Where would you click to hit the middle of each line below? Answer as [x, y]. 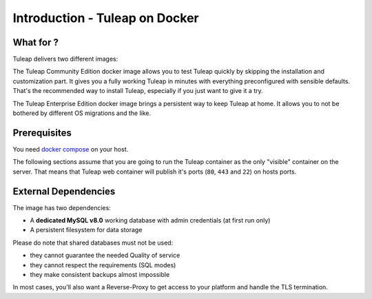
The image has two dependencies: [62, 207]
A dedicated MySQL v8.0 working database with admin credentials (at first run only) [150, 220]
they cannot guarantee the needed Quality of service [105, 256]
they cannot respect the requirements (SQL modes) [103, 265]
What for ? [35, 42]
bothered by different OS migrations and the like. [82, 113]
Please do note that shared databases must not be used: [93, 243]
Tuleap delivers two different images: [65, 59]
